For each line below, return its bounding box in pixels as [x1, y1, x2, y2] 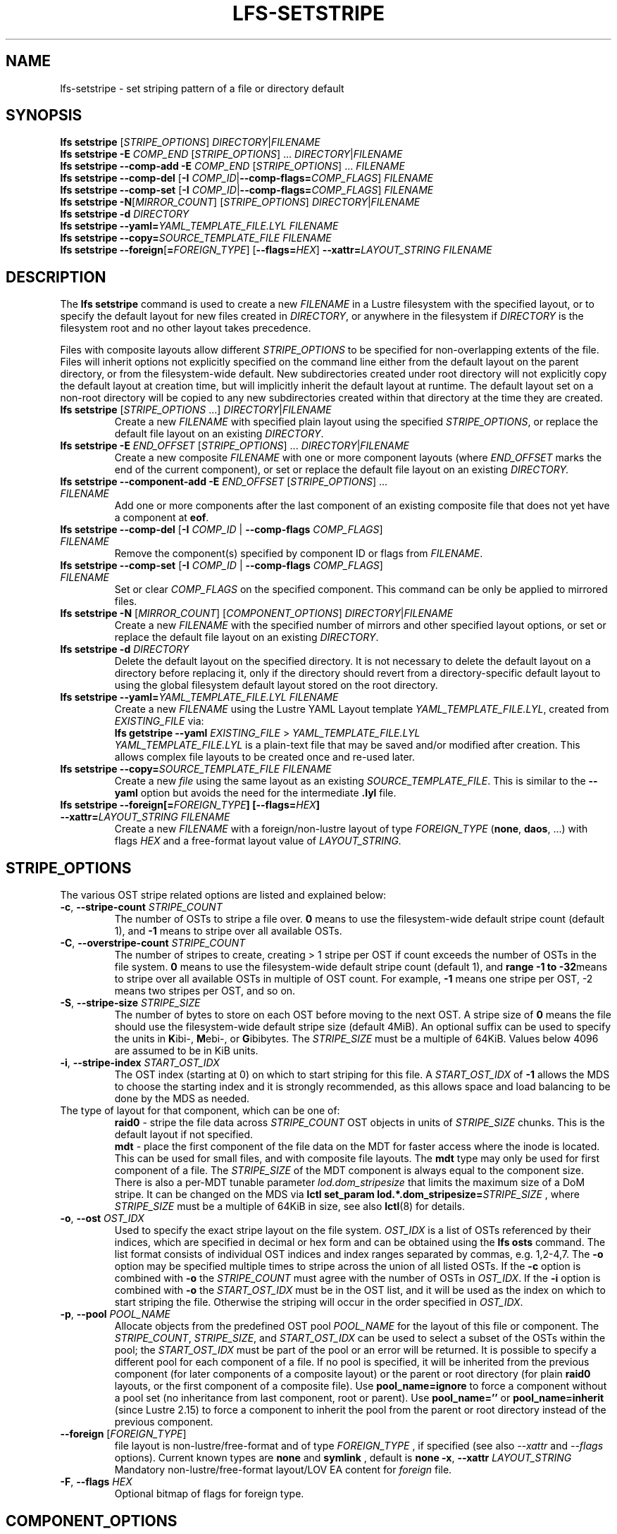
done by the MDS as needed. [114, 1092, 249, 1105]
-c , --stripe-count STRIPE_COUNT [60, 901, 223, 913]
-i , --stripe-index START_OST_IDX [60, 1056, 220, 1069]
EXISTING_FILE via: [114, 715, 204, 728]
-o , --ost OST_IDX [60, 1212, 144, 1225]
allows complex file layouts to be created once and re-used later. [114, 751, 415, 763]
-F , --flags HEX [60, 1476, 132, 1488]
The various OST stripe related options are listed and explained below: [60, 889, 387, 902]
